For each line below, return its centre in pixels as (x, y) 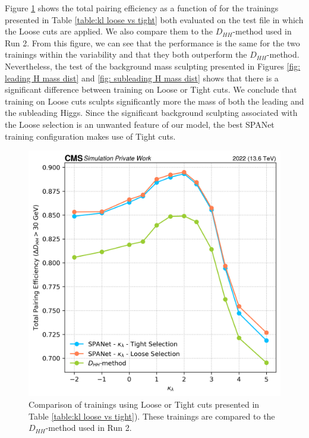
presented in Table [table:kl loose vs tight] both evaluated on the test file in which (154, 19)
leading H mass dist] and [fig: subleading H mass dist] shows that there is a (142, 78)
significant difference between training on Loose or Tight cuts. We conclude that (151, 89)
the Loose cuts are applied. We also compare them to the (109, 31)
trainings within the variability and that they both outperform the (126, 54)
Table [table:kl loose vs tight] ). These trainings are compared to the (152, 416)
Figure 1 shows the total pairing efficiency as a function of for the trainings (142, 8)
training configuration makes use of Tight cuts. (90, 136)
